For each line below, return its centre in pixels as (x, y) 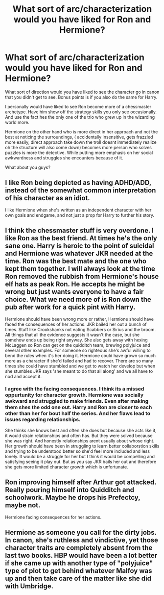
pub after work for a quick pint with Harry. (70, 307)
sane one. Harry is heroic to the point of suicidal (80, 246)
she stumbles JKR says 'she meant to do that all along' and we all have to (79, 371)
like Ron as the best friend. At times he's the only (81, 238)
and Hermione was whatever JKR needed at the (79, 254)
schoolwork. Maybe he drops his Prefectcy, (73, 498)
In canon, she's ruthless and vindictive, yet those (82, 540)
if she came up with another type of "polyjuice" (79, 563)
